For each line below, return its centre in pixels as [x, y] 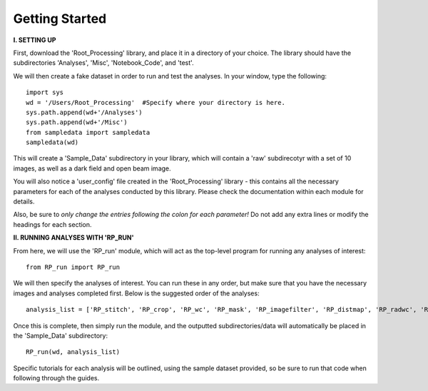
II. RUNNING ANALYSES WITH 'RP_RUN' [73, 238]
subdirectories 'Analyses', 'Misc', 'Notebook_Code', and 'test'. [103, 63]
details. [24, 202]
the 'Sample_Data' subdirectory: [61, 335]
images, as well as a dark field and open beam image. [92, 168]
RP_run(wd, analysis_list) [73, 352]
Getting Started [60, 19]
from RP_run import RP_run [73, 267]
